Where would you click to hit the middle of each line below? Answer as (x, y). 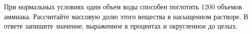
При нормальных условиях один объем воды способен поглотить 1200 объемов (123, 6)
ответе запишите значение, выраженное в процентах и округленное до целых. (121, 26)
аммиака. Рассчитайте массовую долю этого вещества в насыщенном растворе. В (126, 16)
